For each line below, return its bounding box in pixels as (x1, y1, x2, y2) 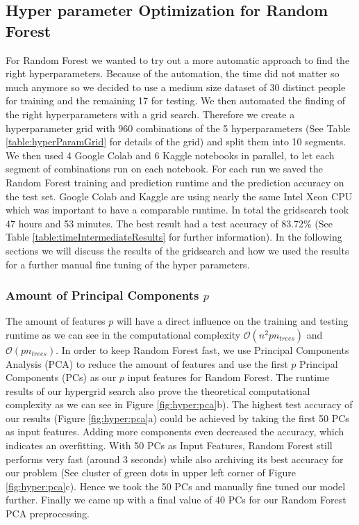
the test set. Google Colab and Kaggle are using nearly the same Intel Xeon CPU (6, 188, 353, 203)
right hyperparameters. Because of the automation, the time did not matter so (6, 66, 340, 81)
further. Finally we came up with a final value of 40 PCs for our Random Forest (6, 492, 347, 507)
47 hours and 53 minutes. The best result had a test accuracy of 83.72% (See (6, 216, 333, 230)
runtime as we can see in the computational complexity (6, 327, 241, 341)
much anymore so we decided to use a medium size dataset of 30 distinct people (6, 79, 346, 94)
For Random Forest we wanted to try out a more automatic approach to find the (6, 52, 350, 67)
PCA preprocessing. (6, 506, 90, 521)
